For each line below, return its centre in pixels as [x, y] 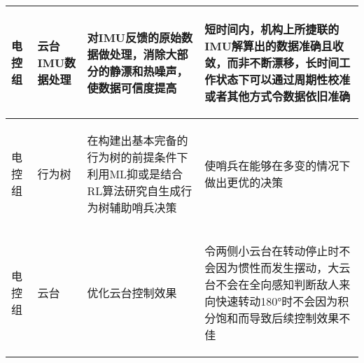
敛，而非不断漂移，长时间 [272, 63]
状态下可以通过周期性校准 [283, 79]
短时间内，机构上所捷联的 [272, 29]
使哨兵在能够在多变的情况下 [278, 165]
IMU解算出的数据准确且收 [274, 46]
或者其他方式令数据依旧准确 [278, 96]
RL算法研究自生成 [134, 191]
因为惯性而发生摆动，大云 [283, 268]
